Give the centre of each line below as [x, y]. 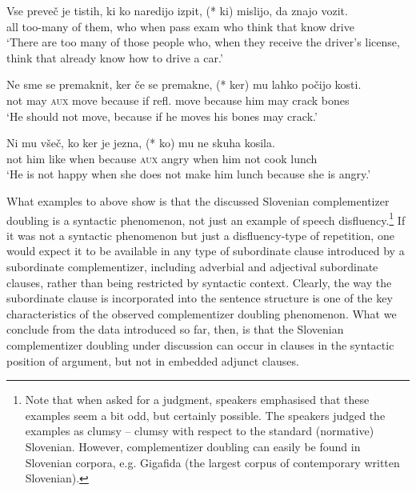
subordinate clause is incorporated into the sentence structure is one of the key [200, 298]
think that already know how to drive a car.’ [115, 57]
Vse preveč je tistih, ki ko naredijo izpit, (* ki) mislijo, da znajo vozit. [177, 10]
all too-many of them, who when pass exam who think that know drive [180, 26]
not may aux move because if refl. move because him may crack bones [178, 100]
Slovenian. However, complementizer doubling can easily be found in [193, 446]
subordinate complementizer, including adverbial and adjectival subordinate [192, 266]
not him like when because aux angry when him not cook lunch [162, 158]
